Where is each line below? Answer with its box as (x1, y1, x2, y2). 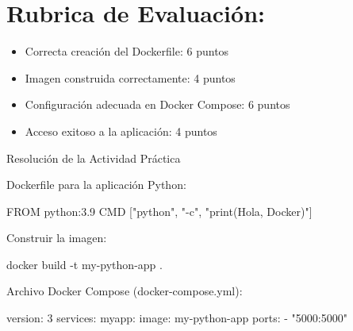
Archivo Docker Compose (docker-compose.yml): (6, 283, 243, 299)
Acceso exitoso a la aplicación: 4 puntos (25, 122, 217, 139)
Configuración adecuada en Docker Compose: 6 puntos (25, 96, 290, 113)
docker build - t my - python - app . (6, 256, 163, 272)
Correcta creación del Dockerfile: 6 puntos (25, 43, 229, 60)
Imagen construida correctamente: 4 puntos (25, 69, 236, 86)
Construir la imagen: (6, 229, 107, 246)
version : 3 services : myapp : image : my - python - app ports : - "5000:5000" (6, 310, 347, 326)
